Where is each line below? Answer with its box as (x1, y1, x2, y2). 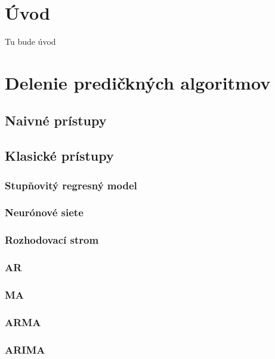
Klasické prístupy (5, 146, 114, 165)
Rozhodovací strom (5, 232, 99, 247)
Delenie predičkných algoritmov (5, 70, 271, 94)
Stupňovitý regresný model (5, 177, 137, 192)
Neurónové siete (5, 205, 84, 220)
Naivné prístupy (5, 111, 107, 130)
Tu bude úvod (5, 35, 56, 48)
